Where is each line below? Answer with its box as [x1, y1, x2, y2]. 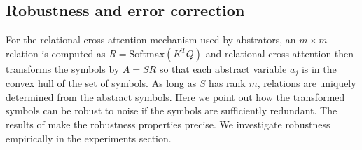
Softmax [129, 49, 165, 60]
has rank [209, 76, 246, 90]
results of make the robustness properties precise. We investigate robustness [6, 117, 330, 132]
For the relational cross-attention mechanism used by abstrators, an [6, 32, 296, 47]
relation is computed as [6, 46, 106, 60]
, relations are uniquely [257, 76, 356, 90]
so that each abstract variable [159, 61, 287, 76]
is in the [301, 61, 337, 76]
